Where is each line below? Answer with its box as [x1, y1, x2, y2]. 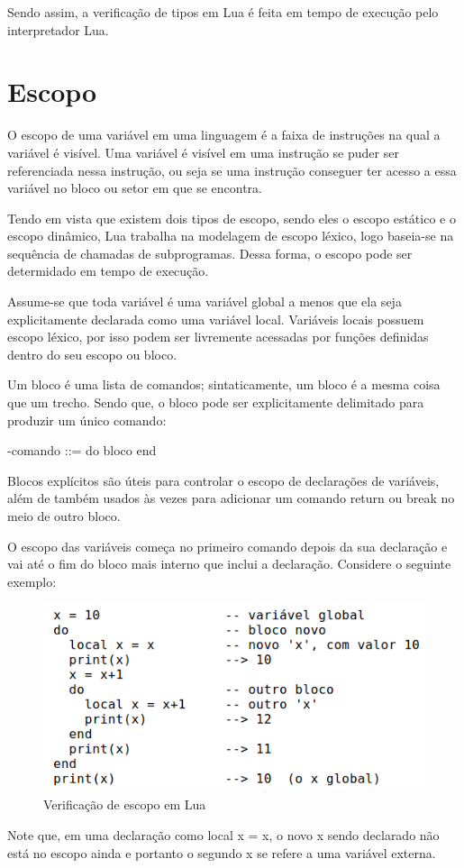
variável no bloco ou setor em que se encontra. [7, 178, 262, 197]
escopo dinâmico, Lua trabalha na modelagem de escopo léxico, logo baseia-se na [7, 226, 454, 245]
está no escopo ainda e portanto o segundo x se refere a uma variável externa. [7, 843, 436, 862]
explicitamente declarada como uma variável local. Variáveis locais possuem [7, 309, 424, 328]
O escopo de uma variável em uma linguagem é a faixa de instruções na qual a [7, 125, 441, 144]
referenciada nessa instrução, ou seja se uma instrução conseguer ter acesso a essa [7, 160, 457, 179]
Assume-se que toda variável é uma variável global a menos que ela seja [7, 292, 402, 311]
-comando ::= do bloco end [7, 441, 157, 460]
